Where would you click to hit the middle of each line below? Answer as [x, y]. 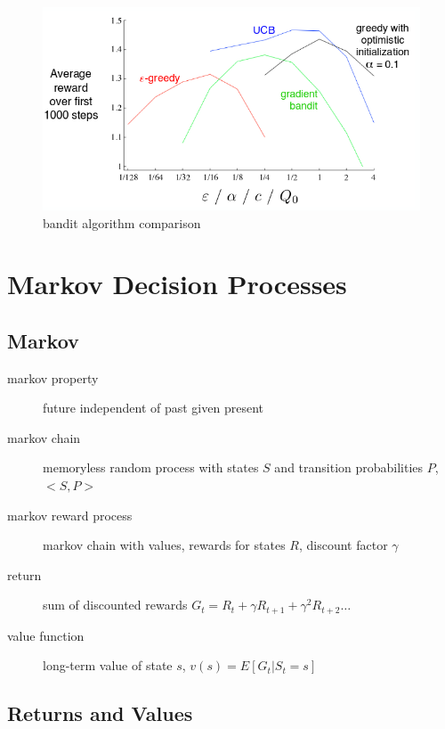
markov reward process [70, 515]
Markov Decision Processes [177, 284]
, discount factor [343, 545]
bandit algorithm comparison [122, 222]
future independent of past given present [153, 408]
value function [46, 635]
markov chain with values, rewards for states [164, 545]
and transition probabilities [349, 467]
